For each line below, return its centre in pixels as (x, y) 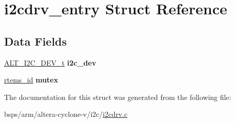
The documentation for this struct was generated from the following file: (118, 97)
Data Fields (36, 41)
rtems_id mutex (31, 80)
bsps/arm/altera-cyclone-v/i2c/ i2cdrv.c (66, 114)
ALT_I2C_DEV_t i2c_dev (50, 62)
